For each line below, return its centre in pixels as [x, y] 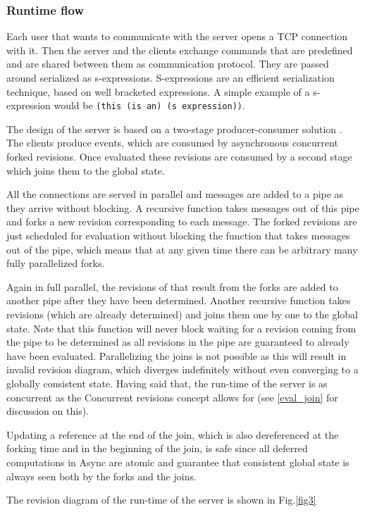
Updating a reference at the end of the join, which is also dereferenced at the [173, 434]
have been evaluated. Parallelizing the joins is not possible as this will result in [177, 355]
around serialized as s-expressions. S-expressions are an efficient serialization [171, 77]
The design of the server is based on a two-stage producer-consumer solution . [174, 129]
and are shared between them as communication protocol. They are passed [168, 64]
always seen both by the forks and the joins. [101, 476]
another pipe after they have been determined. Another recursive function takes [179, 300]
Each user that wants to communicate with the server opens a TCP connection [177, 36]
